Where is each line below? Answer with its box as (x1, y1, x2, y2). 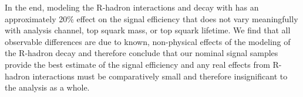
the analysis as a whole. (5, 81, 90, 93)
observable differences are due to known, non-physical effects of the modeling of (5, 35, 291, 47)
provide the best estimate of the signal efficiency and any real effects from (5, 58, 270, 70)
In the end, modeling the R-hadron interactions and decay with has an (5, 1, 259, 13)
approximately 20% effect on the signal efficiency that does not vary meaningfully (5, 12, 298, 25)
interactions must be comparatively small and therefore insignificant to (32, 70, 288, 82)
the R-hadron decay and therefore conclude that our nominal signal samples (5, 47, 278, 59)
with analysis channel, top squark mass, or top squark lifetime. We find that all (5, 24, 291, 36)
